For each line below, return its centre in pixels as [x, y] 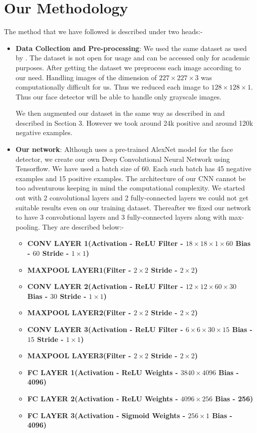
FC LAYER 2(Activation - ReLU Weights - [103, 398]
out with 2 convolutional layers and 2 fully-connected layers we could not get [132, 198]
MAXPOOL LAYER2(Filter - [79, 313]
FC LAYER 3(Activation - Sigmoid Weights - [106, 415]
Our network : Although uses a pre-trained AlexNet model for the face [124, 149]
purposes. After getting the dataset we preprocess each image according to [128, 67]
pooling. [28, 226]
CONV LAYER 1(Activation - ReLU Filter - [105, 243]
